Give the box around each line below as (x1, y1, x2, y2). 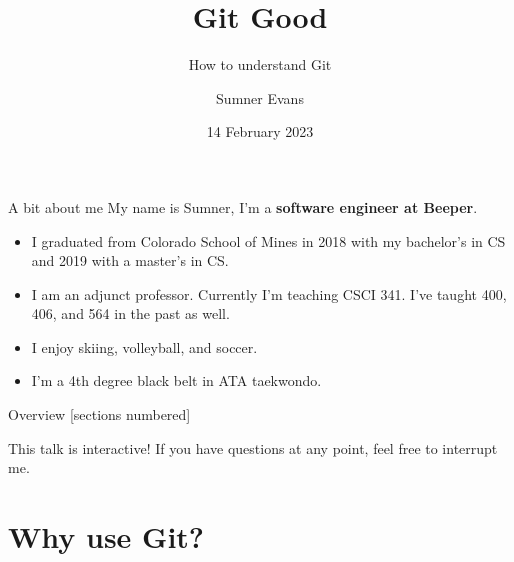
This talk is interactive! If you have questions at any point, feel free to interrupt (8, 437, 498, 458)
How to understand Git (188, 54, 332, 75)
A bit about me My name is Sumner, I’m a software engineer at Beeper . (8, 196, 478, 217)
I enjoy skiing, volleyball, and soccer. (31, 336, 258, 357)
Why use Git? (8, 516, 205, 557)
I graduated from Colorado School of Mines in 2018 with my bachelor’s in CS (31, 230, 506, 251)
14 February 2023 (206, 121, 314, 142)
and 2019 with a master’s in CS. (31, 250, 229, 271)
